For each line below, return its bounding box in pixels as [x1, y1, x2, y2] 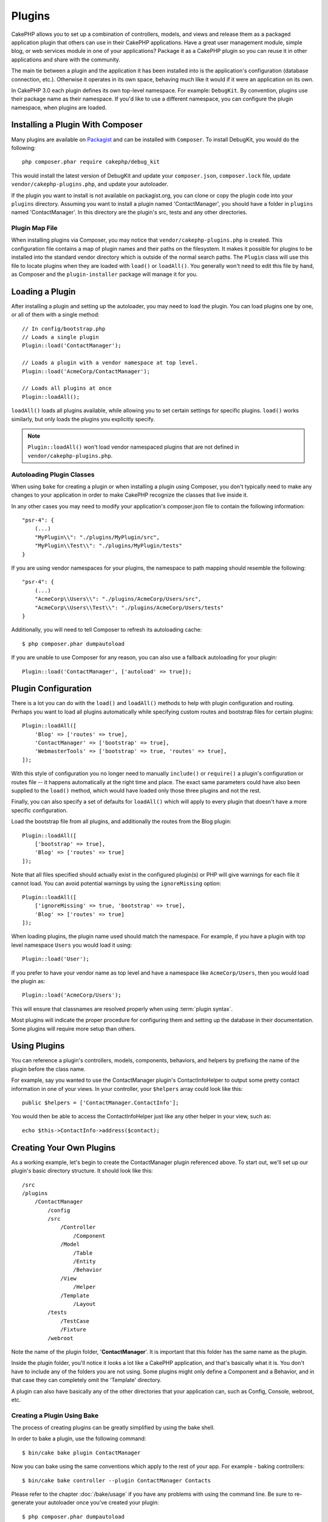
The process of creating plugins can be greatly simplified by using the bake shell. [11, 1424, 215, 1431]
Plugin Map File [11, 224, 58, 233]
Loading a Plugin [11, 286, 76, 296]
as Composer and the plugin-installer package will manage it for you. [11, 271, 198, 278]
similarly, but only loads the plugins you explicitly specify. [11, 415, 155, 423]
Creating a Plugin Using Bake [11, 1411, 99, 1420]
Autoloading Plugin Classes [11, 470, 95, 479]
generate [11, 1499, 34, 1506]
